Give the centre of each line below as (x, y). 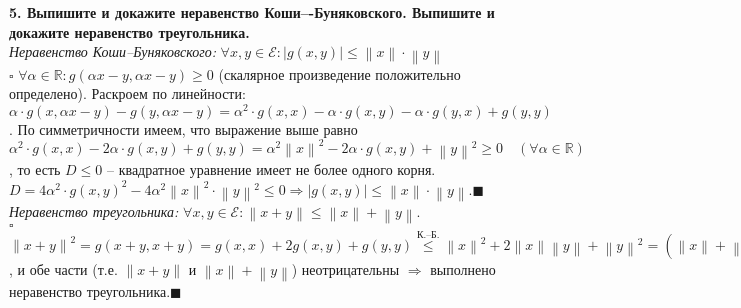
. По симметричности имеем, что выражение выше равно (183, 128)
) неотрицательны (345, 268)
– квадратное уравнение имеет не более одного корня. (271, 168)
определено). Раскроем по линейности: (127, 93)
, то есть (35, 168)
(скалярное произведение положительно (339, 73)
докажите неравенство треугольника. (129, 31)
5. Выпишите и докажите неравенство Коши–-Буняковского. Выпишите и (252, 12)
